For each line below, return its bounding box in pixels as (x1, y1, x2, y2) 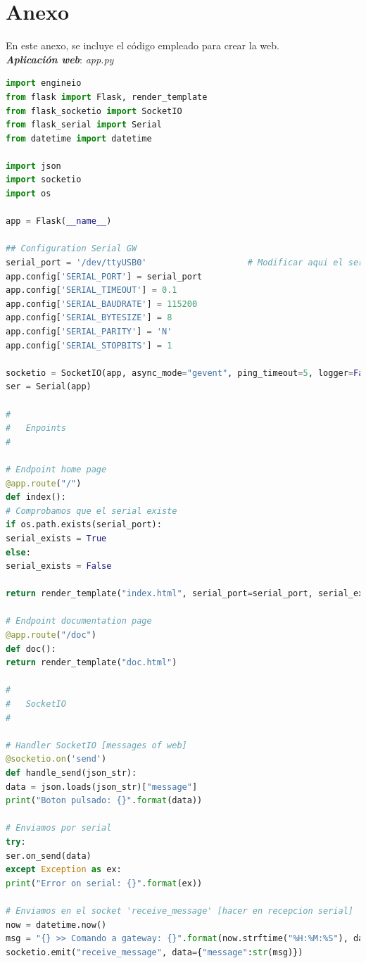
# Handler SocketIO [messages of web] (6, 740, 187, 750)
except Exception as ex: (6, 864, 122, 875)
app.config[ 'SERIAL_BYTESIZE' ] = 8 (6, 313, 172, 323)
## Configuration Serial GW (6, 244, 137, 254)
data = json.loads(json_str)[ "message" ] (6, 781, 198, 792)
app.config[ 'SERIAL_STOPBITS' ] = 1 (6, 340, 172, 351)
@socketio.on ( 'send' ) (6, 754, 107, 764)
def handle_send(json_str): (6, 768, 137, 778)
